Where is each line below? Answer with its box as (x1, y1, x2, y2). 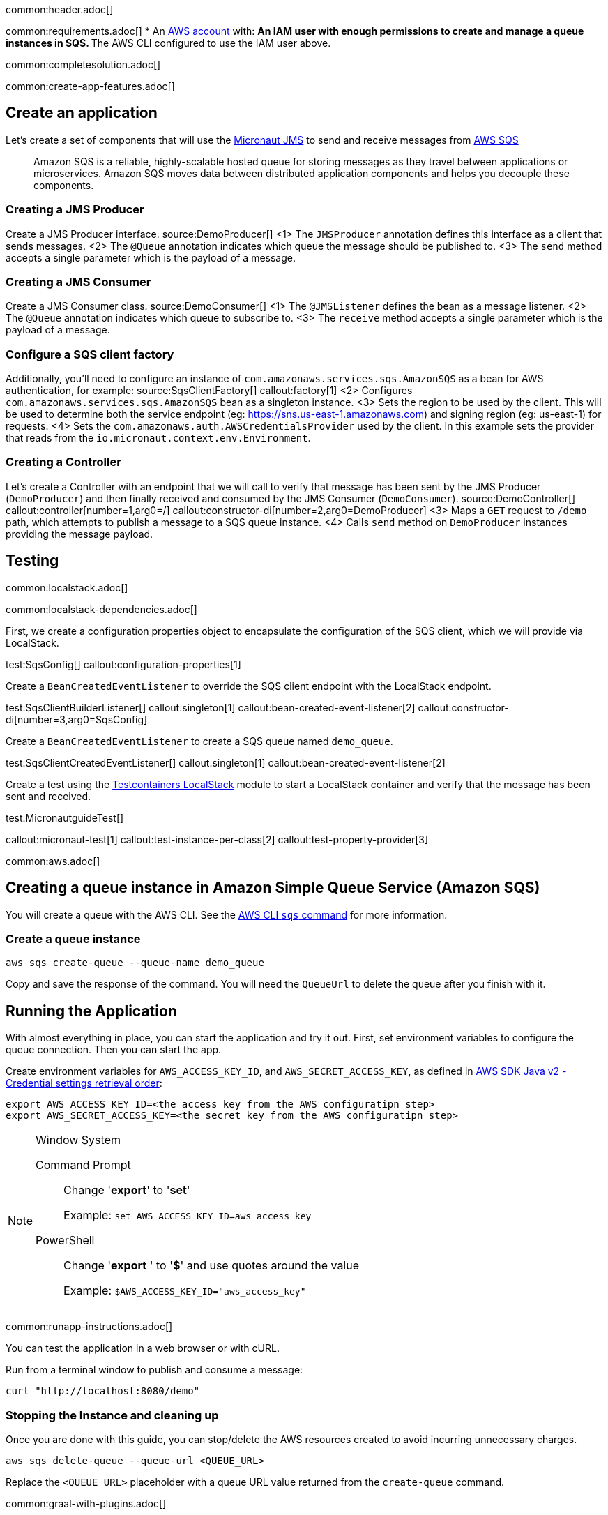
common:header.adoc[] (6, 3, 114, 15)
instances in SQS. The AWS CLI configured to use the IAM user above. (6, 37, 331, 49)
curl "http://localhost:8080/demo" (6, 1385, 200, 1397)
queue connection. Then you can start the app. (6, 1043, 222, 1056)
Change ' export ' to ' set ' (63, 1183, 190, 1198)
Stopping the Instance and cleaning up (6, 1408, 219, 1422)
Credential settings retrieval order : (6, 1077, 162, 1090)
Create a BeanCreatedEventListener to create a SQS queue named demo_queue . (6, 734, 393, 747)
